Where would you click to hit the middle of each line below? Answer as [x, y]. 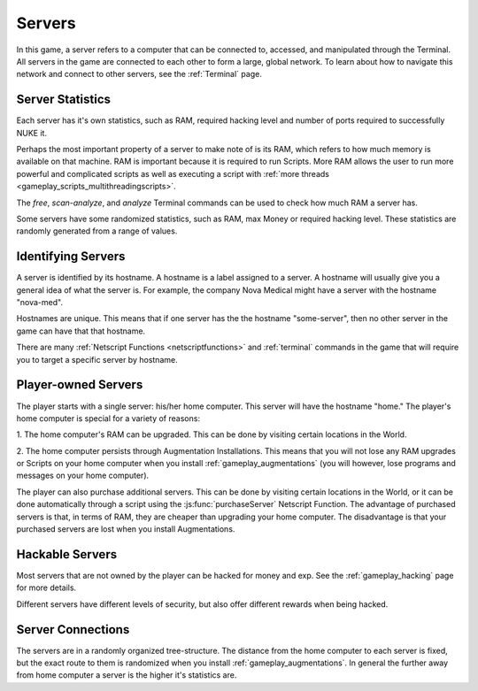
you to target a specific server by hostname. [97, 359]
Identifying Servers [71, 257]
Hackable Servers [67, 554]
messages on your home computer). [83, 476]
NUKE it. [32, 133]
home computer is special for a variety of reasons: [108, 418]
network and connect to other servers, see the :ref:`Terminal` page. [139, 74]
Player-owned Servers [80, 385]
